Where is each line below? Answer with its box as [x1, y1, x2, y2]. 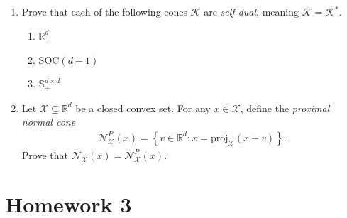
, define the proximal [240, 100, 330, 115]
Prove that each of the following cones [21, 4, 188, 18]
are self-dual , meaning [204, 4, 299, 18]
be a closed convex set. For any [75, 100, 211, 115]
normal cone [21, 114, 76, 129]
